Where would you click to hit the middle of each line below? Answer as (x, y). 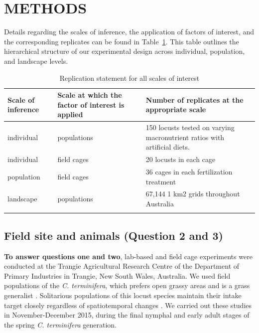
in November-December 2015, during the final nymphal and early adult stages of (127, 315)
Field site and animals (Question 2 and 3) (114, 235)
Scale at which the (90, 95)
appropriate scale (176, 109)
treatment (161, 181)
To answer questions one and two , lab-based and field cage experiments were (128, 256)
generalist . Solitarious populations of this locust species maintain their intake (123, 295)
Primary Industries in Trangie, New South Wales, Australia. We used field (117, 275)
